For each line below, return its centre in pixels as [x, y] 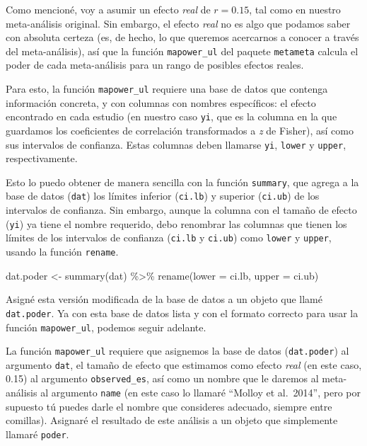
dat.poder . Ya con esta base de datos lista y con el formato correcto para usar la [182, 313]
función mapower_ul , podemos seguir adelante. [106, 327]
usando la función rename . [62, 251]
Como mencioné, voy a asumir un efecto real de [108, 9]
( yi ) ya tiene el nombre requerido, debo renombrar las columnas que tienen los [176, 223]
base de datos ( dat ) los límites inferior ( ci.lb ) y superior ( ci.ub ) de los [163, 196]
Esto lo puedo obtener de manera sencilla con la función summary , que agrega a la [182, 182]
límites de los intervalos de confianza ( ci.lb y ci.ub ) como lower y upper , [169, 238]
